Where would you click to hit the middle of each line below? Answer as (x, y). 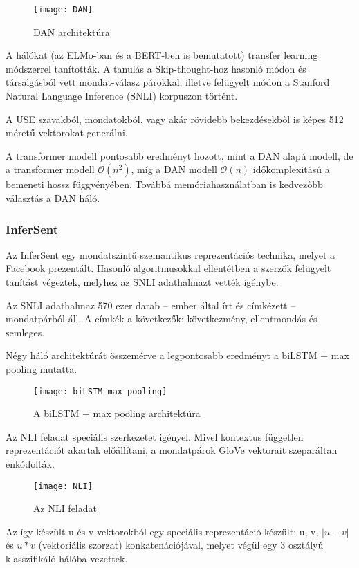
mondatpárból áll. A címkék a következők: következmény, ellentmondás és (162, 319)
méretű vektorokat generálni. (67, 132)
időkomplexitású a (291, 169)
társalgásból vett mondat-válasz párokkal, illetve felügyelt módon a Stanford (168, 82)
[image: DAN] (63, 10)
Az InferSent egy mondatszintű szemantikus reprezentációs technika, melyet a (170, 254)
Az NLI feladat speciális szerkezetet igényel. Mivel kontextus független (155, 436)
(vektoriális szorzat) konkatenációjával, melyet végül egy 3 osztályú (181, 545)
